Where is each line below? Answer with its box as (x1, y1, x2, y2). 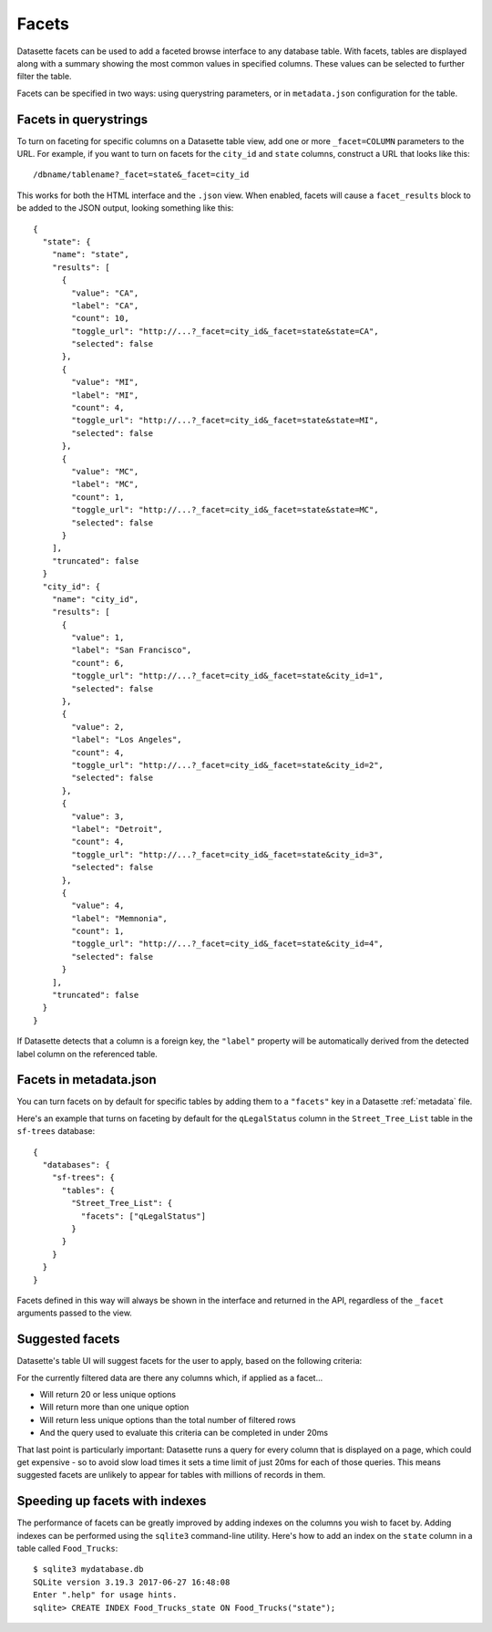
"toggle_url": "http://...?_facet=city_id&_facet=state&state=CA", (71, 326, 379, 337)
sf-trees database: (16, 1126, 96, 1137)
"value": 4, (71, 900, 125, 911)
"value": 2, (71, 722, 125, 732)
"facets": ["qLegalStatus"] (80, 1211, 207, 1221)
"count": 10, (71, 313, 129, 324)
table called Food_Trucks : (16, 1543, 118, 1554)
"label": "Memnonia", (71, 913, 169, 923)
